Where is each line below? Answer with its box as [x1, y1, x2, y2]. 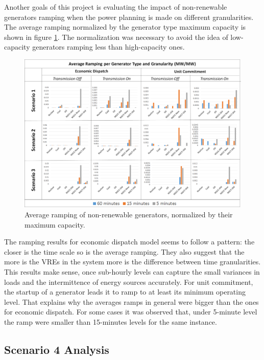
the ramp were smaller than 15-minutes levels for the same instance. [4, 316, 217, 327]
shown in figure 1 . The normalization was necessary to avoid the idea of [4, 31, 228, 42]
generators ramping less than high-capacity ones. [32, 41, 185, 52]
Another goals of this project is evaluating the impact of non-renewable [4, 2, 227, 12]
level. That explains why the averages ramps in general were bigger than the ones [4, 296, 259, 307]
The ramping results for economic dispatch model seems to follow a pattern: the [4, 236, 255, 247]
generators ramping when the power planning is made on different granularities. [4, 11, 254, 22]
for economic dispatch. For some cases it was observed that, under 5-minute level [4, 306, 257, 317]
